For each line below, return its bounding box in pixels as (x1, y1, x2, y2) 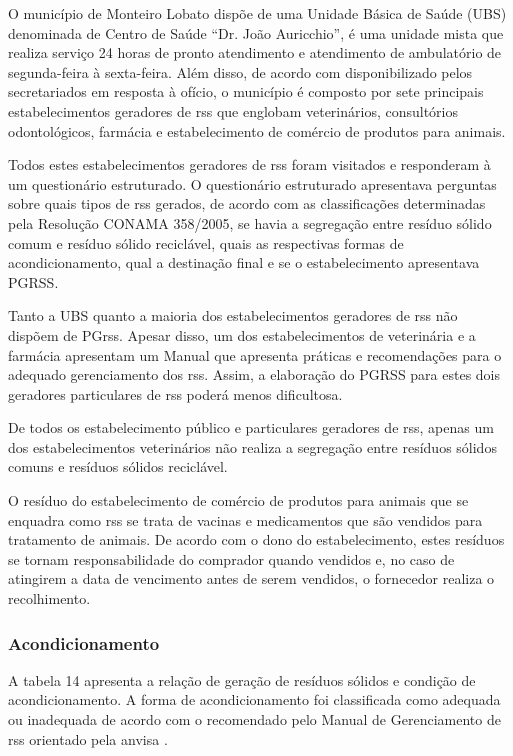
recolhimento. (8, 588, 91, 609)
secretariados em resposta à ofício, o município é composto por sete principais (8, 81, 484, 102)
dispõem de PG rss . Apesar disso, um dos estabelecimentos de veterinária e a (8, 324, 476, 345)
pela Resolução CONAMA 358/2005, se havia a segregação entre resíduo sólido (8, 212, 492, 233)
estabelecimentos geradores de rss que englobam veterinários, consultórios (8, 100, 458, 121)
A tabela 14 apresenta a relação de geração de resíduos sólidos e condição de (8, 669, 476, 690)
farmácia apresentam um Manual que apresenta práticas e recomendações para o (8, 344, 502, 365)
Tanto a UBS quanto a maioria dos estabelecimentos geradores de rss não (8, 305, 458, 326)
